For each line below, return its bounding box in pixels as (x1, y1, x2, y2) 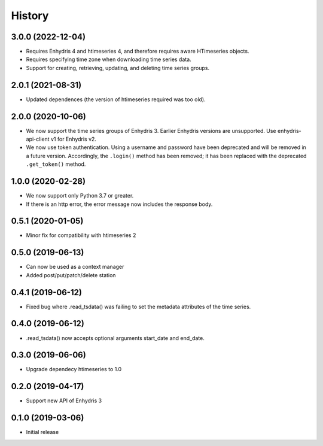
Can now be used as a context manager (26, 263, 124, 271)
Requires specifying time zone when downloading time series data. (26, 56, 191, 63)
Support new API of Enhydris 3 (26, 397, 102, 404)
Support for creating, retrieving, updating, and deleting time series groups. (26, 64, 209, 71)
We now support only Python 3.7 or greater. (26, 192, 134, 199)
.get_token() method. (26, 160, 86, 168)
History (11, 9, 49, 22)
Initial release (26, 429, 59, 436)
